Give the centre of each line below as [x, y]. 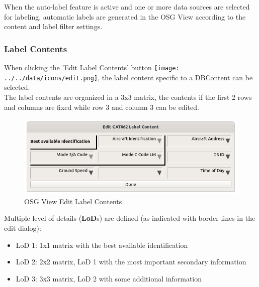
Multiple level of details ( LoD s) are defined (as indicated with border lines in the [130, 218]
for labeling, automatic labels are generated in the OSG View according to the [125, 16]
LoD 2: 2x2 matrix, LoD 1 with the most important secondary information [131, 262]
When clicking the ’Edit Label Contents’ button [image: [92, 67]
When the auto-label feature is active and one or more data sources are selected [127, 7]
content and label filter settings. [53, 26]
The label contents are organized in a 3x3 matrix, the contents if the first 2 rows [128, 97]
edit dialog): [23, 228]
